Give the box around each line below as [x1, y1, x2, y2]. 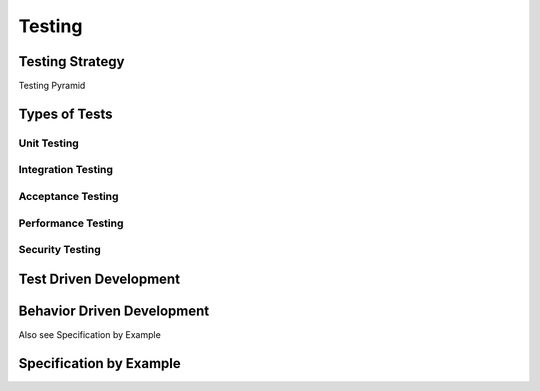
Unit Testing [18, 136, 79, 150]
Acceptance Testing [18, 189, 119, 203]
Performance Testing [18, 216, 124, 230]
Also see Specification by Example [18, 328, 162, 340]
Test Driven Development [18, 270, 180, 287]
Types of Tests [18, 105, 113, 122]
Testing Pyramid [18, 80, 86, 92]
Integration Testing [18, 163, 114, 177]
